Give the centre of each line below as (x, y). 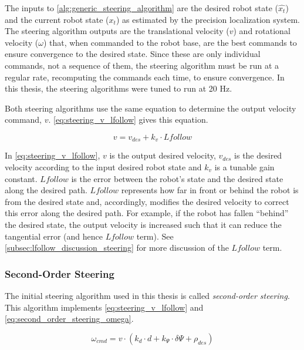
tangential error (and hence (54, 236)
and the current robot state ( (57, 19)
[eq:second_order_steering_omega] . (69, 319)
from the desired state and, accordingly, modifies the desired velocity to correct (147, 201)
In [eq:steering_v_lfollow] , (53, 155)
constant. (21, 178)
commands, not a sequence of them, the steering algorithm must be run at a (142, 65)
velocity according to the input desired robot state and (103, 166)
